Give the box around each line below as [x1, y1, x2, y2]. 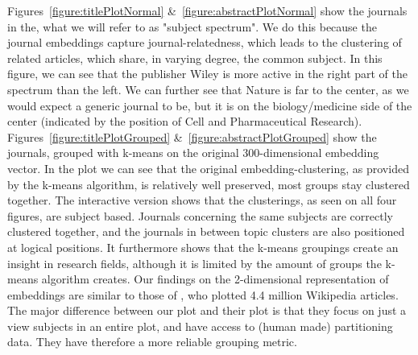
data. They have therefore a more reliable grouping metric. [7, 333, 297, 350]
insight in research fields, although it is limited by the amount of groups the [7, 254, 382, 271]
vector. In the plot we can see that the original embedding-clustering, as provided [7, 159, 409, 176]
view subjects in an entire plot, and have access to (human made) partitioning [7, 317, 393, 334]
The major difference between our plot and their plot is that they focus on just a [7, 302, 407, 319]
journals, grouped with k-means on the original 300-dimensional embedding [7, 144, 379, 161]
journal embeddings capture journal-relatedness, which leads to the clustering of [7, 34, 402, 51]
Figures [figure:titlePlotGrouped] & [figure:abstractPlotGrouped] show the [7, 128, 377, 145]
